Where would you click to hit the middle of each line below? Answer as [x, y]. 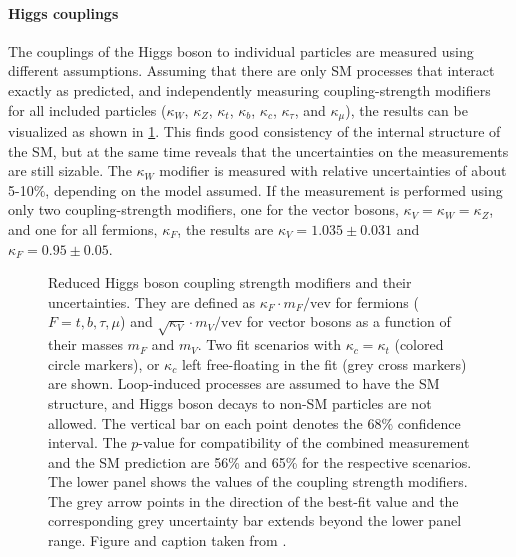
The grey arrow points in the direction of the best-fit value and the [253, 500]
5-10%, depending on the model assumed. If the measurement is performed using [255, 189]
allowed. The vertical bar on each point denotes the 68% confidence [254, 422]
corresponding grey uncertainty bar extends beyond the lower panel [255, 520]
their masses [85, 344]
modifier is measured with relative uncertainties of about [333, 170]
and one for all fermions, [83, 229]
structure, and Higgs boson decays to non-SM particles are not [240, 402]
